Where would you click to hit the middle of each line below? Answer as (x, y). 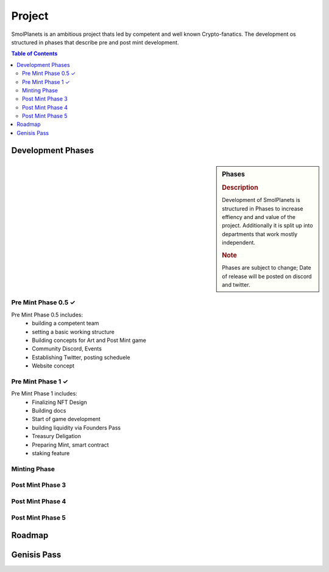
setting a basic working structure (73, 332)
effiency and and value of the (259, 217)
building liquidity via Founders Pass (76, 427)
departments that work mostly (260, 234)
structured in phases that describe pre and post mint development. (95, 42)
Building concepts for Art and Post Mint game (89, 340)
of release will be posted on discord (267, 276)
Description (240, 187)
